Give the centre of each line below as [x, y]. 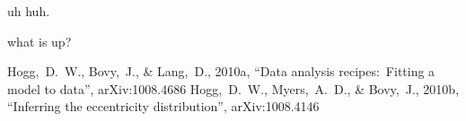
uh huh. [29, 11]
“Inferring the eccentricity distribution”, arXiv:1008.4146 [163, 106]
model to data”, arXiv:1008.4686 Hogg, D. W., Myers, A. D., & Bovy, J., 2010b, [233, 88]
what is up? [40, 41]
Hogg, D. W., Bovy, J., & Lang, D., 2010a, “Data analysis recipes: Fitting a [221, 71]
